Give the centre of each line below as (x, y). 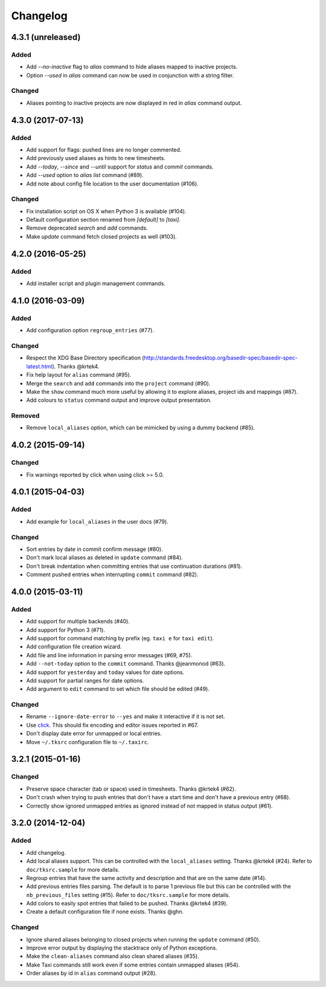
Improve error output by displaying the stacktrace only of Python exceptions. (122, 948)
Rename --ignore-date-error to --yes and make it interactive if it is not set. (126, 716)
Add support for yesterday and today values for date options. (105, 672)
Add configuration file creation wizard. (74, 647)
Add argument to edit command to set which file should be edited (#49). (118, 689)
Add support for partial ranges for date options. (85, 680)
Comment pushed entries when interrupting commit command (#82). (112, 574)
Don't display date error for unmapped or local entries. (94, 733)
